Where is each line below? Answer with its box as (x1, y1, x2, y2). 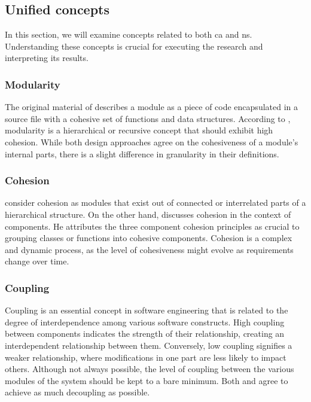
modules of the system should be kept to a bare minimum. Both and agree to (5, 374, 288, 386)
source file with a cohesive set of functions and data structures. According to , (5, 112, 291, 124)
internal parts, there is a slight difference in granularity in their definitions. (5, 147, 279, 160)
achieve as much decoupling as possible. (5, 386, 150, 398)
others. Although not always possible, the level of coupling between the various (5, 363, 294, 375)
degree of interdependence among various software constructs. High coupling (5, 315, 285, 328)
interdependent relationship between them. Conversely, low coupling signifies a (5, 339, 292, 351)
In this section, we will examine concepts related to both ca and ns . (5, 28, 252, 41)
